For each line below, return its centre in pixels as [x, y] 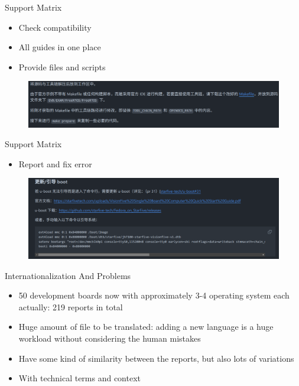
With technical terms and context [80, 378]
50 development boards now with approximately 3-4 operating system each [154, 295]
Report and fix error [55, 163]
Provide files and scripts [62, 67]
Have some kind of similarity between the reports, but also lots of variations [156, 358]
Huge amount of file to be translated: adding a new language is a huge [146, 327]
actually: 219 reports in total [71, 306]
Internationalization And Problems [68, 275]
